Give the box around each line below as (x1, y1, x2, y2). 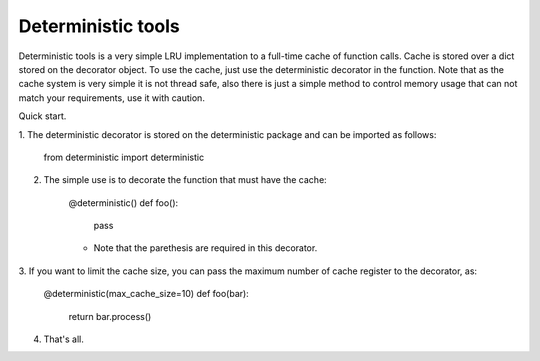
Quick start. (18, 110, 67, 122)
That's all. (43, 333, 84, 345)
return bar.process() (68, 310, 152, 322)
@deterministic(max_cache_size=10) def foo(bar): (43, 288, 249, 300)
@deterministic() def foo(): (68, 196, 179, 209)
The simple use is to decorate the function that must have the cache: (43, 174, 327, 186)
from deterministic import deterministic (43, 151, 205, 163)
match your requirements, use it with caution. (18, 91, 205, 104)
